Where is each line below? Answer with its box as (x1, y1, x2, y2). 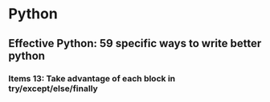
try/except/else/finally (8, 83, 98, 94)
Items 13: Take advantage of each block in (8, 73, 176, 84)
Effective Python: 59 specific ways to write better (8, 37, 262, 50)
